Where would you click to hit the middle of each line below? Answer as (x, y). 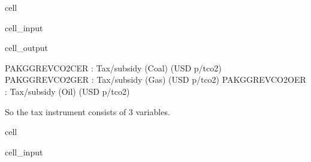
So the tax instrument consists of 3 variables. (87, 111)
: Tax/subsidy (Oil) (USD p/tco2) (67, 91)
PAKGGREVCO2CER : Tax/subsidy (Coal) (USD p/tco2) (113, 67)
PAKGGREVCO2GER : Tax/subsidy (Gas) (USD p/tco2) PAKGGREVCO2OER (155, 79)
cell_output (26, 48)
